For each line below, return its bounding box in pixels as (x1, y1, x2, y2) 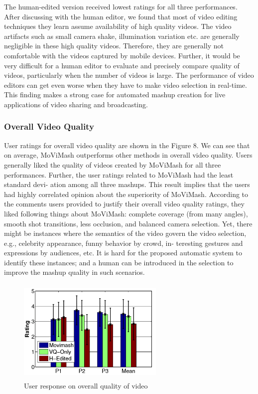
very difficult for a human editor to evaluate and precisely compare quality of (4, 60, 240, 70)
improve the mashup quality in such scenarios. (4, 267, 145, 277)
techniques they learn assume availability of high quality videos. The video (4, 21, 232, 31)
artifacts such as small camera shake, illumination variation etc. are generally (4, 30, 240, 41)
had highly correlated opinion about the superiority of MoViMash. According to (4, 189, 249, 199)
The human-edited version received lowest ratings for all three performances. (4, 1, 238, 11)
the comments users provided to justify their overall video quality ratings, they (4, 198, 245, 209)
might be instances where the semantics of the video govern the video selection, (4, 228, 247, 238)
